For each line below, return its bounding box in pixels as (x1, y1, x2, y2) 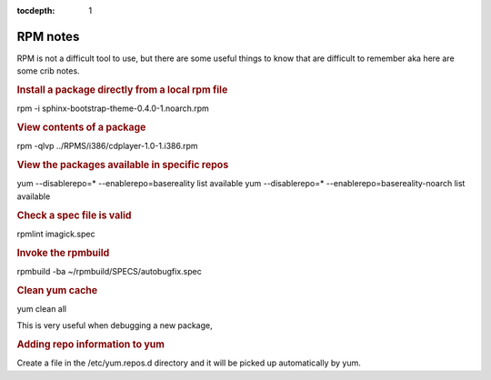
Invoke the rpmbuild (16, 246, 110, 259)
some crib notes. (16, 65, 81, 76)
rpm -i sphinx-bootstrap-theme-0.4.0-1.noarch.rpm (16, 103, 209, 114)
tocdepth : (16, 5, 55, 15)
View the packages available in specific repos (16, 159, 229, 172)
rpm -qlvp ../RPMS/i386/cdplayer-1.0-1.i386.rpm (16, 141, 199, 152)
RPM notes (16, 28, 80, 45)
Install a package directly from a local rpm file (16, 84, 228, 96)
